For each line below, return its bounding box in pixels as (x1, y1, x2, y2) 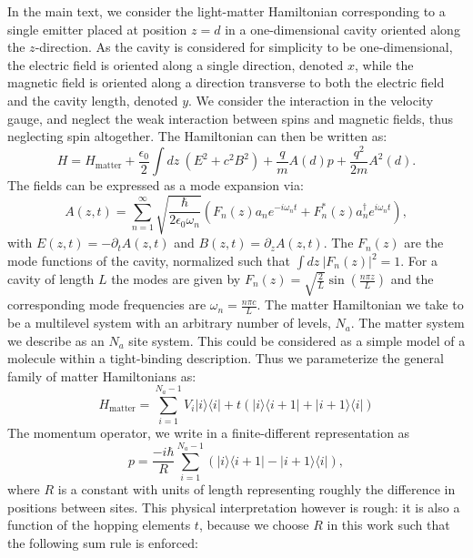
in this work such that (327, 515, 450, 534)
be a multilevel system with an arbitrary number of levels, (7, 313, 331, 332)
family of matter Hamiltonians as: (7, 366, 196, 385)
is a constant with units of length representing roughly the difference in (57, 480, 456, 499)
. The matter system (350, 313, 465, 332)
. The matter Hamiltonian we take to (257, 295, 464, 314)
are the (404, 233, 444, 252)
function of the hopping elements (7, 515, 191, 534)
